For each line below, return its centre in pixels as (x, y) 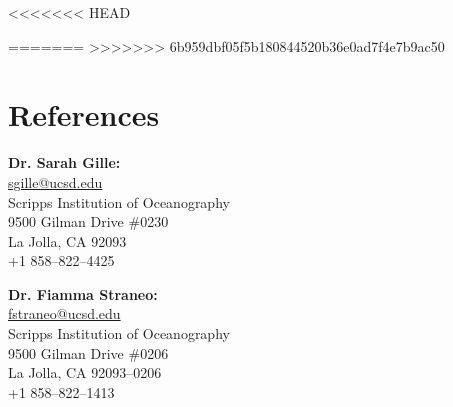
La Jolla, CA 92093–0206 (85, 372)
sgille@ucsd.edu (55, 181)
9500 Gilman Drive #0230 (88, 221)
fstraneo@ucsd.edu (64, 313)
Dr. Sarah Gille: (64, 162)
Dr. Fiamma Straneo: (83, 293)
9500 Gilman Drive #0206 (88, 352)
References (84, 114)
